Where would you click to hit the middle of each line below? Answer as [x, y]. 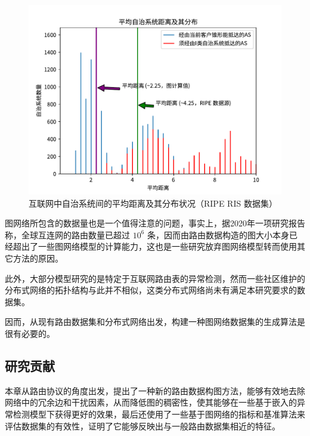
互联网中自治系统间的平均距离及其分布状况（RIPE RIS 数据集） [153, 203]
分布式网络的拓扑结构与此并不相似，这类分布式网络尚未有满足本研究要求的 [151, 290]
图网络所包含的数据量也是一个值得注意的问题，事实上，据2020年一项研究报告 [155, 223]
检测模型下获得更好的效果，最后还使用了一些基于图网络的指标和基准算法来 [159, 414]
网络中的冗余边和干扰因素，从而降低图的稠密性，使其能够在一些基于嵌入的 [151, 402]
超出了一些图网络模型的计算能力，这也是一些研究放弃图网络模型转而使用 [155, 246]
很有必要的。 [30, 333]
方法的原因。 [38, 258]
